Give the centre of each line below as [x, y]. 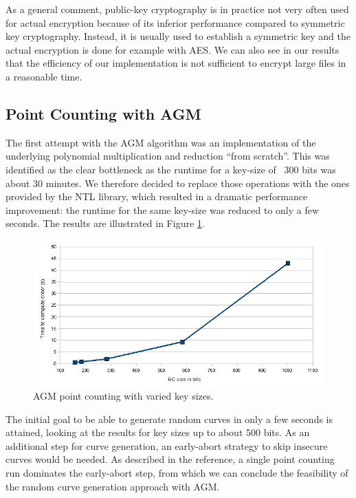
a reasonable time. [44, 76]
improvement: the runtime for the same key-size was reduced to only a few [163, 209]
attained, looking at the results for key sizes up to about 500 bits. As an [158, 432]
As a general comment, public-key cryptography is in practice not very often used [177, 9]
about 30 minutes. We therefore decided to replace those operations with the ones [178, 183]
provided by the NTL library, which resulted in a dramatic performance [157, 196]
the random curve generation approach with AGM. [113, 486]
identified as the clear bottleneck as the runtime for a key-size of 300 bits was [171, 169]
